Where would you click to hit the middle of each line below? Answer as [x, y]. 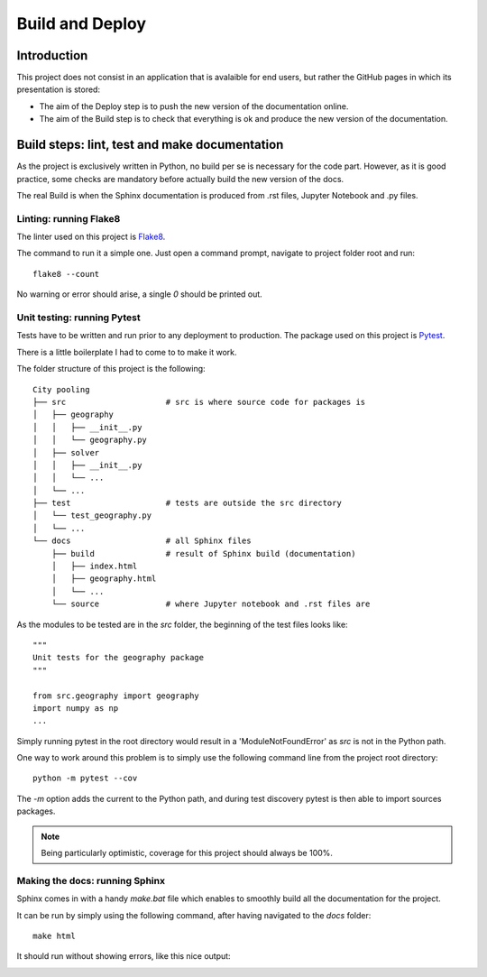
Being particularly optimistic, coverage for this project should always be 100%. [187, 853]
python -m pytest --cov [85, 779]
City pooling [61, 389]
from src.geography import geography [116, 696]
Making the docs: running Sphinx [91, 880]
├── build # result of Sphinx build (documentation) [203, 553]
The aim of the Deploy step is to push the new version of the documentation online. [194, 106]
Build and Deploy [82, 23]
